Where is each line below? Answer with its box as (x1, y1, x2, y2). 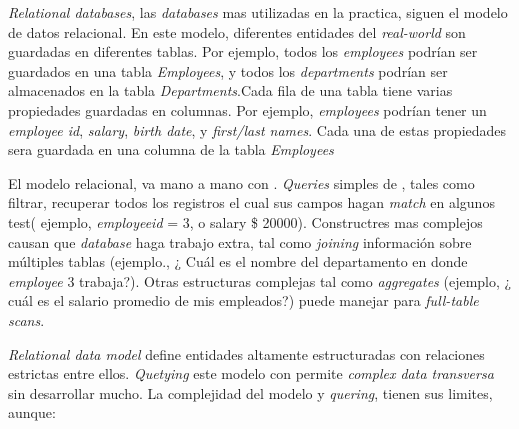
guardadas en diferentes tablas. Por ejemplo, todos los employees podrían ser (8, 41, 478, 62)
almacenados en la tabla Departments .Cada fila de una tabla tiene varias (8, 80, 453, 101)
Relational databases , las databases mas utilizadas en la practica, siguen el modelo (8, 2, 508, 22)
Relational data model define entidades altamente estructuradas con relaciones (8, 343, 485, 364)
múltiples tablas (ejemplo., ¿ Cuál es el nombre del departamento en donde (8, 251, 468, 272)
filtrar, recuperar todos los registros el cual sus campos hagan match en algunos (8, 192, 495, 213)
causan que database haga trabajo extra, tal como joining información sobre (8, 231, 472, 252)
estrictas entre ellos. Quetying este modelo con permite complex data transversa (8, 363, 494, 384)
